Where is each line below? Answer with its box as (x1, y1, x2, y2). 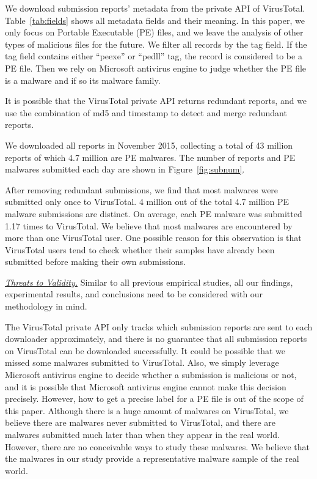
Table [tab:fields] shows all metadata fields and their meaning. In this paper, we (5, 13, 305, 26)
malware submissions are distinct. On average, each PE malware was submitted (5, 207, 302, 220)
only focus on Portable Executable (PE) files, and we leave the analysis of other (5, 26, 304, 39)
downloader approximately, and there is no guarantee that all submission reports (5, 332, 307, 345)
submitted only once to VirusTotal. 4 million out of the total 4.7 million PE (5, 195, 289, 208)
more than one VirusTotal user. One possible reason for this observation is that (5, 231, 302, 244)
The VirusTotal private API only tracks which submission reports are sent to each (5, 320, 313, 333)
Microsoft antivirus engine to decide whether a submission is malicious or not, (5, 368, 297, 381)
